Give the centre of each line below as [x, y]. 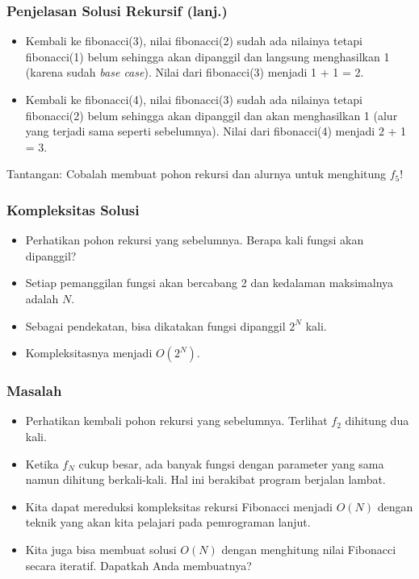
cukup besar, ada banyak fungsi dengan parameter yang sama [231, 463]
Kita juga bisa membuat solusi [101, 549]
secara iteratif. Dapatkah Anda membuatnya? [138, 565]
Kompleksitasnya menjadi [89, 353]
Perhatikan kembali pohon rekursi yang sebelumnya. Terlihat [176, 421]
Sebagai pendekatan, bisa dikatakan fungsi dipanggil [155, 325]
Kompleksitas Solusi [73, 209]
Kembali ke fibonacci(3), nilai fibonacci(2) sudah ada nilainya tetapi [194, 41]
